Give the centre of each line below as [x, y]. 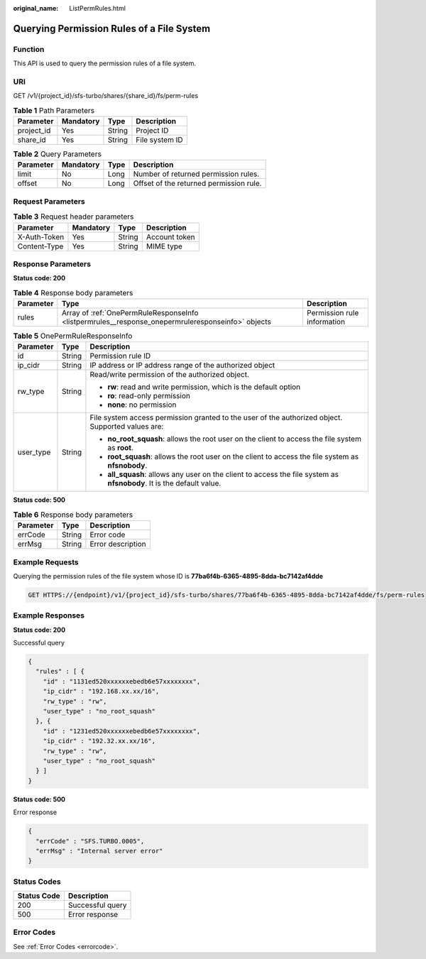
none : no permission [142, 405]
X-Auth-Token [41, 236]
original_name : [36, 8]
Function [29, 49]
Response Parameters [52, 264]
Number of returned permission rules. [196, 174]
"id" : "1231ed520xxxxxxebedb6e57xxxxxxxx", [122, 731]
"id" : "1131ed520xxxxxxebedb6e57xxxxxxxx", [122, 681]
